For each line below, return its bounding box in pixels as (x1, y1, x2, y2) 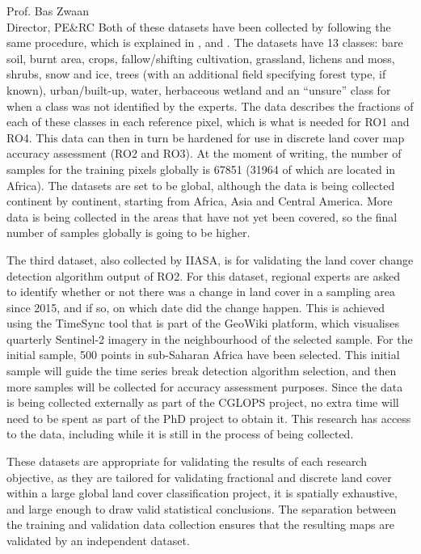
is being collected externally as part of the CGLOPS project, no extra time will (6, 394, 399, 411)
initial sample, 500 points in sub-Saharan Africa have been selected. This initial (6, 346, 400, 363)
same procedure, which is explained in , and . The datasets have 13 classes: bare (6, 34, 403, 51)
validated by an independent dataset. (6, 532, 190, 548)
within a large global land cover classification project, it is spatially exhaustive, (6, 484, 398, 501)
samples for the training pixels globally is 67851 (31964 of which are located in (6, 160, 396, 177)
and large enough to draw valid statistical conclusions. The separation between (6, 500, 397, 517)
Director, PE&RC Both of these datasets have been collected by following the (6, 18, 391, 35)
